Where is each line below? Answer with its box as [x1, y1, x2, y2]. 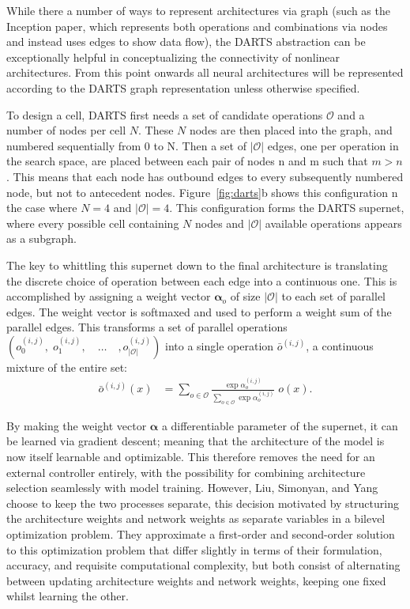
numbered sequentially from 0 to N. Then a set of [6, 137, 246, 153]
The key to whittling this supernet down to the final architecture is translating [6, 256, 388, 273]
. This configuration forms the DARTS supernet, [169, 199, 404, 216]
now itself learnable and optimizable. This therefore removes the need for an [6, 448, 375, 464]
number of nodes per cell [6, 122, 126, 138]
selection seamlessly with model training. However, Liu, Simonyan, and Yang [6, 479, 378, 496]
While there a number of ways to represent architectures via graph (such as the [6, 2, 390, 18]
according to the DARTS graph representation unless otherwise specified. [6, 79, 360, 96]
